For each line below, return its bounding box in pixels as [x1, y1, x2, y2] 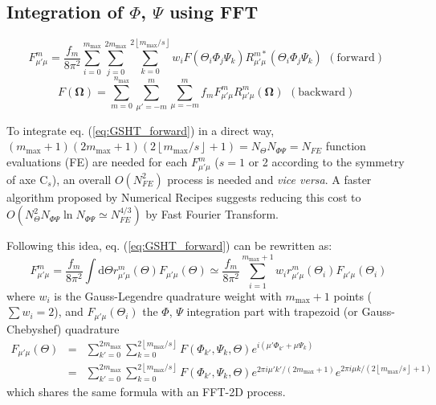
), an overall [51, 170, 112, 187]
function [325, 137, 366, 154]
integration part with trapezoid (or [186, 303, 358, 320]
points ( [333, 287, 373, 304]
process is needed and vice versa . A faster [167, 170, 372, 187]
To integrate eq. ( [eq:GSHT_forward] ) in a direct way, [6, 121, 275, 138]
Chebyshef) [6, 320, 62, 337]
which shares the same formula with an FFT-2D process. [6, 382, 286, 399]
